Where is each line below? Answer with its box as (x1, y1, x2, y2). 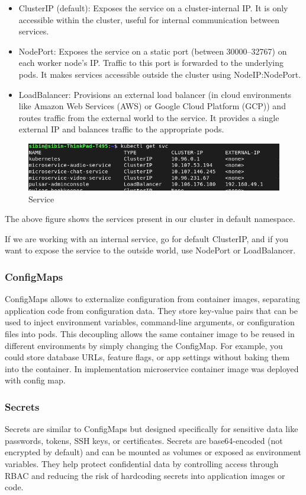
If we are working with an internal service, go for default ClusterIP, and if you (5, 232, 288, 245)
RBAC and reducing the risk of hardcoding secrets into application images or (5, 469, 285, 481)
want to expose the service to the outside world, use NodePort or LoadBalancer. (5, 244, 296, 256)
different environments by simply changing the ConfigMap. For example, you (5, 339, 283, 351)
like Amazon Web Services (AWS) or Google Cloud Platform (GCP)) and (18, 100, 286, 112)
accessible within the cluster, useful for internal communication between (18, 13, 280, 26)
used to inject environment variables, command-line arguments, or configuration (5, 316, 295, 328)
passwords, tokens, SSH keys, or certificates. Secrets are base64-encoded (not (5, 434, 283, 446)
